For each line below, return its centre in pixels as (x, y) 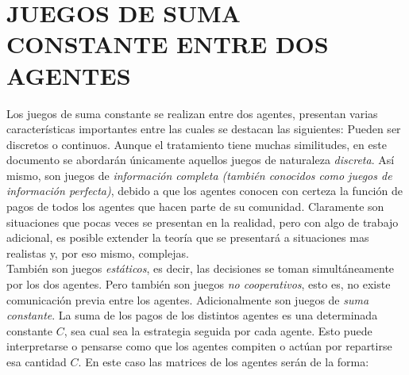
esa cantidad (37, 362)
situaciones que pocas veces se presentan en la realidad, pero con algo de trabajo (203, 222)
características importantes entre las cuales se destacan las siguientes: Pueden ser (204, 129)
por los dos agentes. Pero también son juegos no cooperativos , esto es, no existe (199, 284)
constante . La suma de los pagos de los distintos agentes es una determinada (192, 315)
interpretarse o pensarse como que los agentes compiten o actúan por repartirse (199, 346)
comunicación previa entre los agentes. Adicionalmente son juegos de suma (188, 299)
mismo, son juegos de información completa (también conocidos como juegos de (199, 175)
